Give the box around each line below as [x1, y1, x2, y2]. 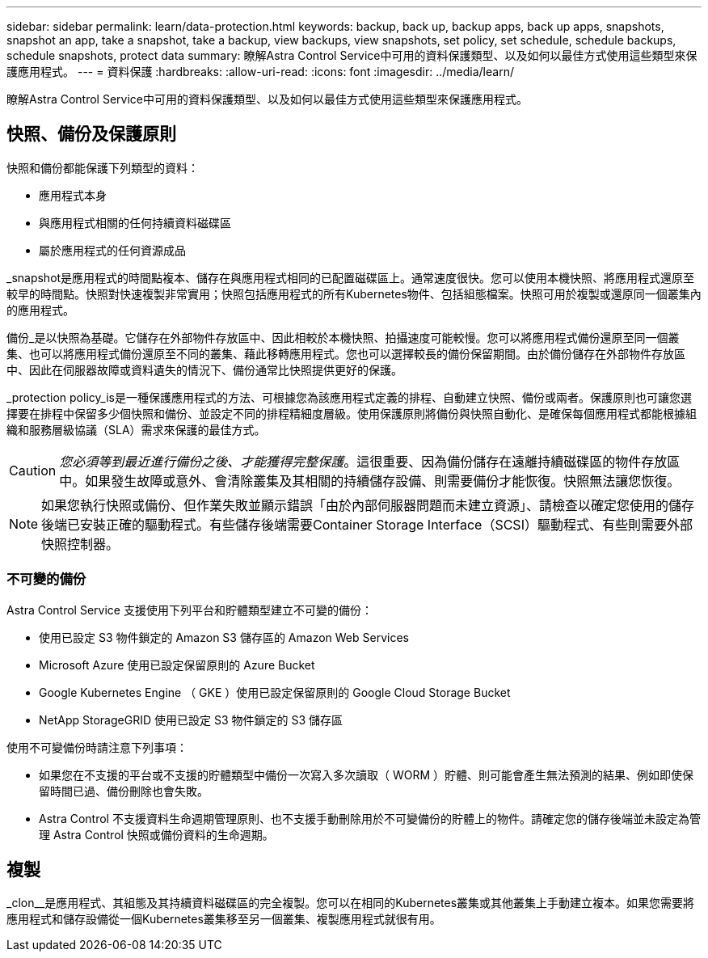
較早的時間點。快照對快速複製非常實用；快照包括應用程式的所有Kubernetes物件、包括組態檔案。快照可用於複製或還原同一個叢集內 [6, 286, 702, 301]
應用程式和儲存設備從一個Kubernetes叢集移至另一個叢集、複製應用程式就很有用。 [6, 912, 441, 926]
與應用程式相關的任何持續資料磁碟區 [39, 215, 231, 230]
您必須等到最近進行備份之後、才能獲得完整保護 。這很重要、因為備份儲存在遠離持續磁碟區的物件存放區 [59, 453, 681, 470]
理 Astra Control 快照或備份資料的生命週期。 [39, 827, 274, 842]
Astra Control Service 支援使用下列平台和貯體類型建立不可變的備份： [6, 602, 373, 617]
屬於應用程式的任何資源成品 [39, 243, 186, 257]
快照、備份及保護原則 [6, 124, 176, 145]
